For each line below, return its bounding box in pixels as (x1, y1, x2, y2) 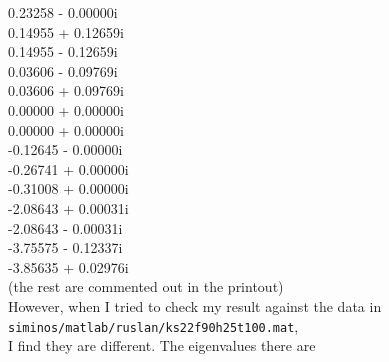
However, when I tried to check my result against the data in (8, 295, 382, 316)
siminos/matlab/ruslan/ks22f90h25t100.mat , (8, 315, 299, 336)
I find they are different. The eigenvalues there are (8, 335, 316, 356)
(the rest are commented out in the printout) (8, 276, 284, 297)
